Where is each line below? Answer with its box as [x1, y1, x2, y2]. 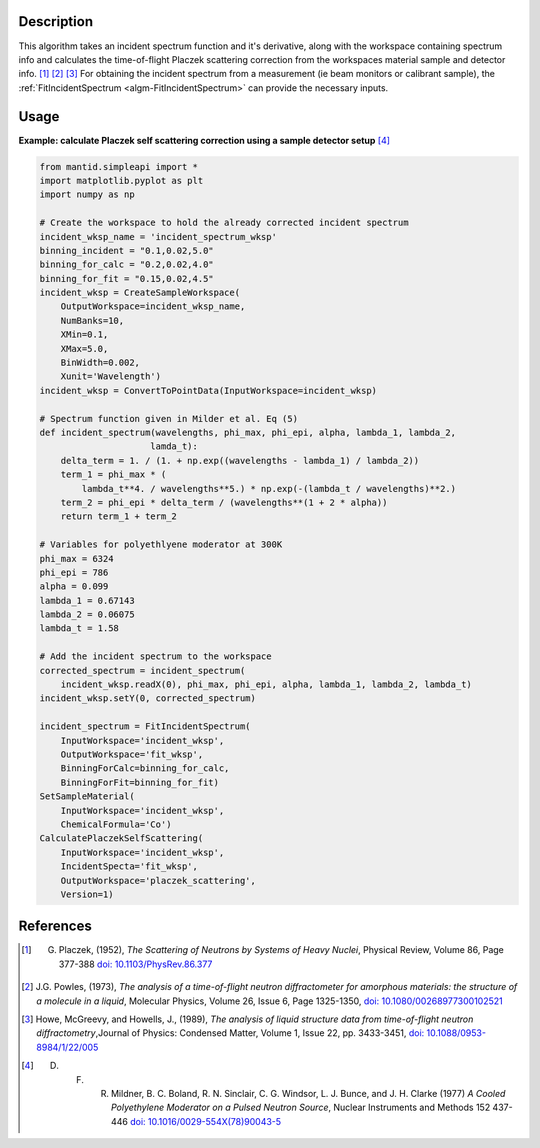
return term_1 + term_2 [60, 511, 177, 522]
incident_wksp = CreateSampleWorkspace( [39, 287, 240, 299]
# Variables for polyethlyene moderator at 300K [39, 539, 283, 550]
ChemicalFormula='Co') [60, 818, 172, 830]
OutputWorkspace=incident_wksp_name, [60, 301, 246, 312]
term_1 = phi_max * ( [60, 469, 167, 480]
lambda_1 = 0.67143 [39, 595, 135, 606]
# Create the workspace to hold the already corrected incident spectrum [39, 217, 409, 229]
